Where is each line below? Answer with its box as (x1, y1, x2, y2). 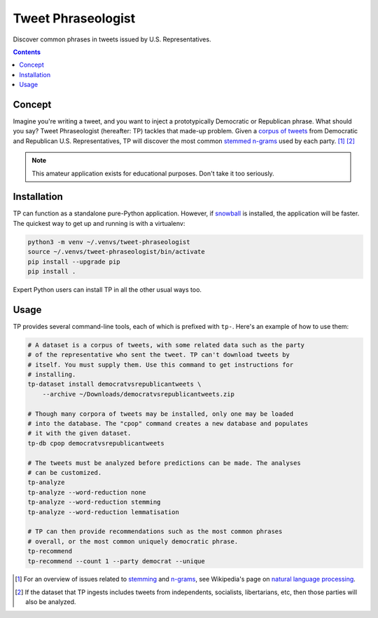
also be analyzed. (25, 598, 76, 606)
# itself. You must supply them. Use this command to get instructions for (27, 361, 294, 368)
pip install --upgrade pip (27, 257, 120, 266)
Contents (13, 48, 41, 56)
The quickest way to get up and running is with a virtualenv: (13, 219, 185, 227)
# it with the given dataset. (27, 429, 132, 438)
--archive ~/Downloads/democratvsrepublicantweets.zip (42, 390, 234, 398)
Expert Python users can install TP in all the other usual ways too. (13, 286, 202, 294)
